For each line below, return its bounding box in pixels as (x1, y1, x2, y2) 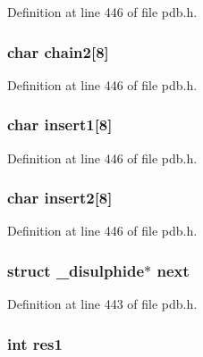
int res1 (7, 332, 63, 354)
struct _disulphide (7, 259, 145, 281)
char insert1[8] (7, 113, 113, 136)
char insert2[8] (7, 187, 113, 209)
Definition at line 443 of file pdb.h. (7, 295, 198, 313)
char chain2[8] (7, 40, 109, 62)
